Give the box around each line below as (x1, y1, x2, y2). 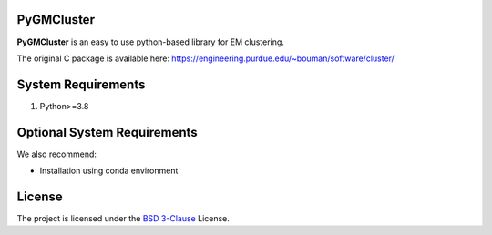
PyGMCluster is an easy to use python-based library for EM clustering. (16, 36, 284, 47)
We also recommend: (16, 148, 97, 159)
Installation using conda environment (39, 165, 179, 177)
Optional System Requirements (16, 124, 198, 140)
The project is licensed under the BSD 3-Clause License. (16, 213, 230, 224)
